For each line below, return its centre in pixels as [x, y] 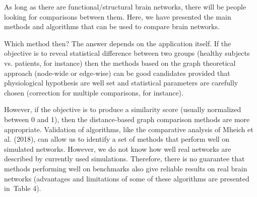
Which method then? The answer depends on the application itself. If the [118, 43]
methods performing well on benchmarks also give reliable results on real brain [126, 168]
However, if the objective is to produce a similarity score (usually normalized [123, 109]
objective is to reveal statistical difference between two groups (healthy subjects [127, 53]
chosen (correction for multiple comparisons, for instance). [94, 92]
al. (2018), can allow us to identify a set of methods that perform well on [117, 139]
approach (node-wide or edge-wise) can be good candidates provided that [117, 73]
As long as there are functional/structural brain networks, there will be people [125, 7]
